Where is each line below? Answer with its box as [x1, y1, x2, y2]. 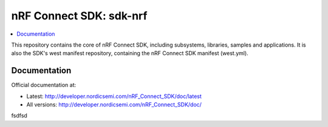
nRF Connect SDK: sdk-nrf [11, 9, 148, 22]
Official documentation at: [11, 82, 76, 89]
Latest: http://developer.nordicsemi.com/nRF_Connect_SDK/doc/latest [26, 93, 202, 100]
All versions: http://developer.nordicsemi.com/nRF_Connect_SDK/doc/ [26, 101, 202, 108]
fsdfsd [11, 112, 27, 119]
